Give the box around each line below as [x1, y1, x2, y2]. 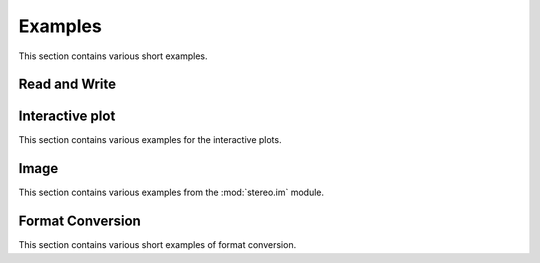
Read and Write [18, 76, 117, 93]
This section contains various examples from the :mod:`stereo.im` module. [18, 186, 325, 199]
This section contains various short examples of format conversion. [18, 239, 297, 251]
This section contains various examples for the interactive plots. [18, 134, 282, 146]
